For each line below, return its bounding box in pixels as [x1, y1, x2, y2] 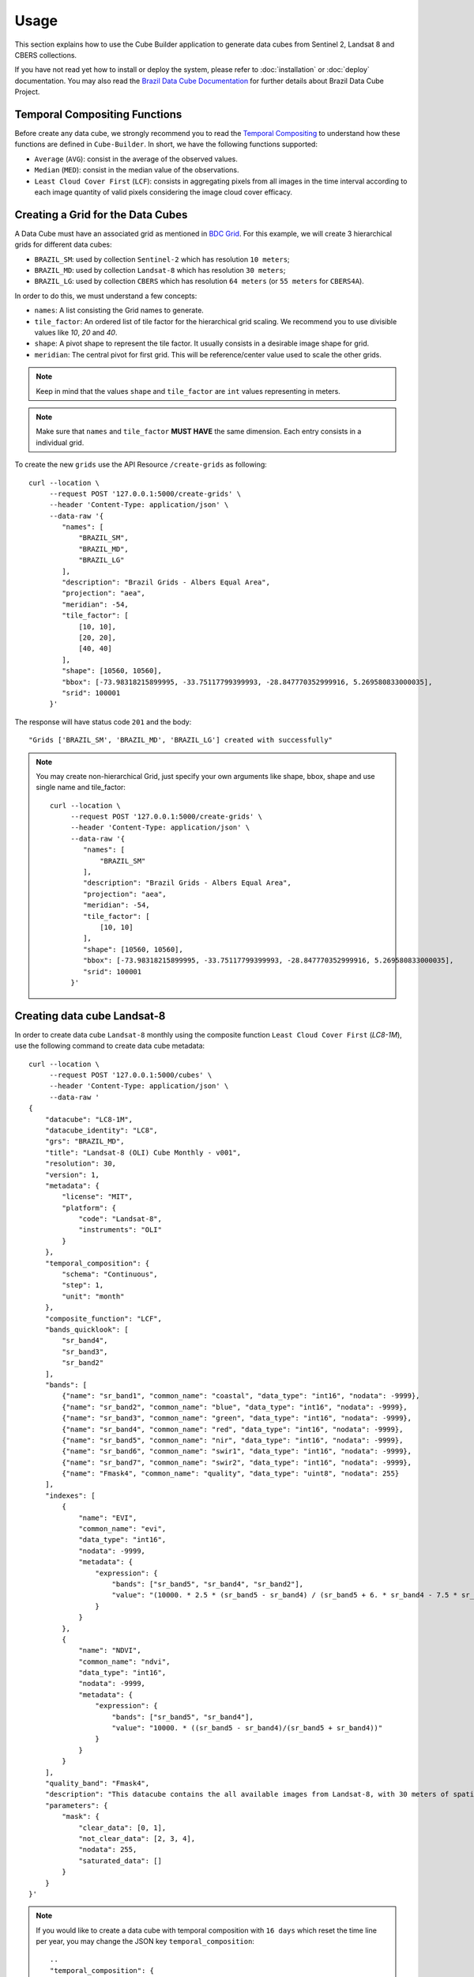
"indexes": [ [44, 1491, 96, 1500]
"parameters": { [44, 1801, 108, 1810]
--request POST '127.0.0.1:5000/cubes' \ [49, 1071, 213, 1079]
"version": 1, [44, 1170, 100, 1179]
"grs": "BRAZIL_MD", [44, 1137, 125, 1146]
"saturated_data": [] [78, 1856, 162, 1865]
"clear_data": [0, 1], [78, 1823, 167, 1832]
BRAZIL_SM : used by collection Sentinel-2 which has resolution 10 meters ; [34, 254, 290, 264]
